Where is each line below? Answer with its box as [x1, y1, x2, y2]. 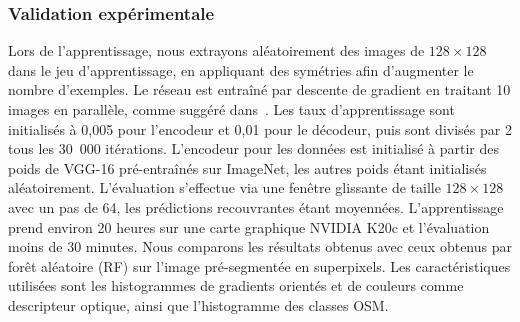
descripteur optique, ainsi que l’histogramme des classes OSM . [8, 294, 389, 315]
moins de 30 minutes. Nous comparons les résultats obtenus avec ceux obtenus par [8, 236, 512, 257]
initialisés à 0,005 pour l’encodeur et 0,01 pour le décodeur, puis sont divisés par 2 [8, 118, 512, 139]
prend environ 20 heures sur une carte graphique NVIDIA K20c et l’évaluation [8, 216, 490, 237]
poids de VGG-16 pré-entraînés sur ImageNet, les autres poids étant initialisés [8, 157, 487, 178]
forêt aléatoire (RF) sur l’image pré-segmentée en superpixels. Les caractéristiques [8, 255, 511, 276]
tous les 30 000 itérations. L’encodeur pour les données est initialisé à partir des [8, 138, 499, 159]
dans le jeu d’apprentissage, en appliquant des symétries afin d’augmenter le [8, 59, 474, 80]
